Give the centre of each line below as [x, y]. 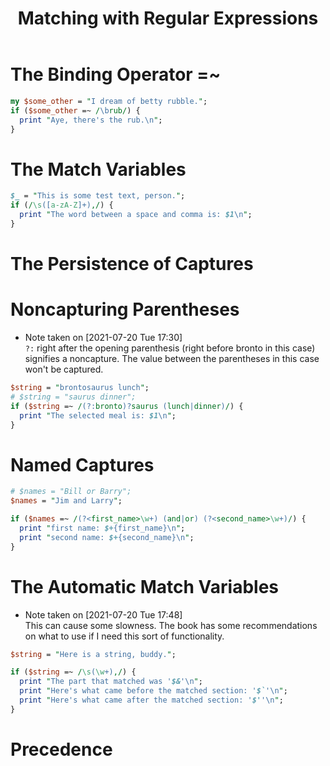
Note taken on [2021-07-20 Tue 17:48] [103, 614]
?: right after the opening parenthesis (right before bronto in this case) [170, 348]
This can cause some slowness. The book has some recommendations [171, 625]
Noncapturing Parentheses [125, 309]
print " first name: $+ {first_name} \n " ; [102, 528]
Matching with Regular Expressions [168, 18]
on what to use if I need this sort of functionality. [124, 636]
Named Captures [82, 464]
